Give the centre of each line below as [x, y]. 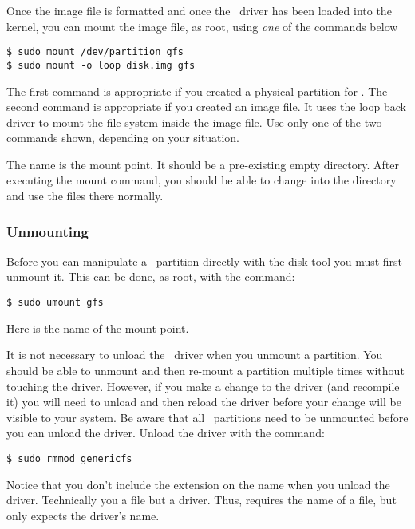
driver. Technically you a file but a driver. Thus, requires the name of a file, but [202, 500]
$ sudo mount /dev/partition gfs [95, 52]
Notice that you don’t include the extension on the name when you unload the [198, 484]
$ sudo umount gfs [55, 303]
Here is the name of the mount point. [98, 328]
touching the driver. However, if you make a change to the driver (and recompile [203, 386]
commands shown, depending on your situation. [123, 138]
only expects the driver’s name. [83, 515]
